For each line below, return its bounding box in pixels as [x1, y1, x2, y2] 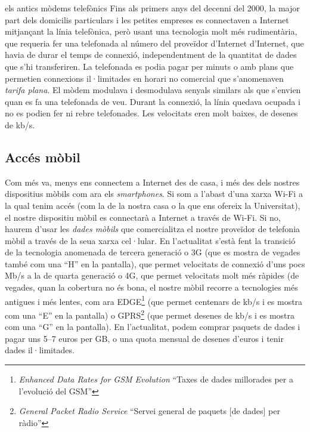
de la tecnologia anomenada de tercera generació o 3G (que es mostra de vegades [5, 246, 300, 258]
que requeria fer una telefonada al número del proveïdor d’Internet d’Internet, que [5, 36, 304, 49]
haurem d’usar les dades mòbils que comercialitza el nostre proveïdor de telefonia [5, 223, 300, 235]
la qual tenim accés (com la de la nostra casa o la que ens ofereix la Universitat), [5, 199, 300, 211]
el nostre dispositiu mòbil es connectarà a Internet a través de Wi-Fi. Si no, [5, 211, 281, 223]
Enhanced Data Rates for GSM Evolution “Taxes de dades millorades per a [18, 372, 293, 385]
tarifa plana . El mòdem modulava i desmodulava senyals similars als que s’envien [5, 84, 301, 96]
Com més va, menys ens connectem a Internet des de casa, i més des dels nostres [5, 175, 300, 188]
